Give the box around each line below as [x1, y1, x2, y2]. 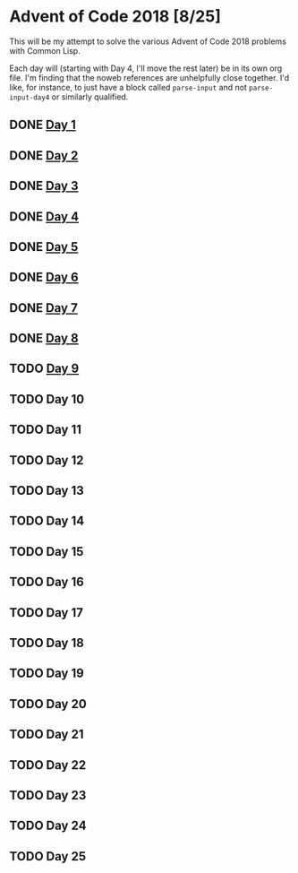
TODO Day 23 [9, 787, 87, 803]
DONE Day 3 [9, 178, 79, 194]
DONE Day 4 [9, 209, 79, 224]
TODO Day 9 [9, 361, 80, 376]
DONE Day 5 [9, 239, 79, 255]
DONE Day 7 [9, 300, 78, 315]
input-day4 [9, 92, 50, 102]
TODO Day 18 [9, 635, 85, 651]
